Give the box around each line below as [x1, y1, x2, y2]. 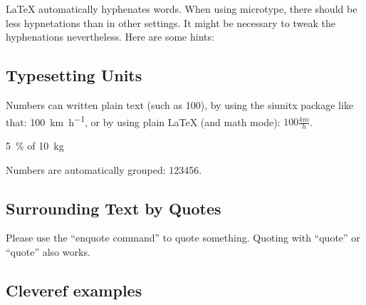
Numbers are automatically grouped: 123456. [6, 162, 202, 177]
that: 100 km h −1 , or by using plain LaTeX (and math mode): [6, 112, 281, 129]
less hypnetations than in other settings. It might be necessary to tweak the [6, 15, 335, 30]
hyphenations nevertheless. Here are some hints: [6, 29, 214, 44]
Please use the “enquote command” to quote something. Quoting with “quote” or [6, 230, 360, 245]
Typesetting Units [6, 64, 142, 86]
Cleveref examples [6, 279, 142, 301]
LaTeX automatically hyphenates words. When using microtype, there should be [6, 1, 357, 16]
